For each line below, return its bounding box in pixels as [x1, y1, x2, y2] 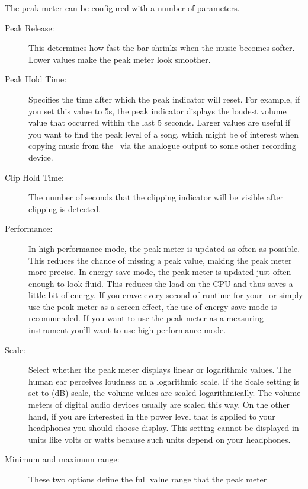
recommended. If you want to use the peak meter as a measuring [28, 312, 264, 324]
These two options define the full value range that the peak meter [28, 473, 267, 485]
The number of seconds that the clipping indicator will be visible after [28, 191, 284, 203]
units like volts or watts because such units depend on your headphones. [28, 433, 291, 445]
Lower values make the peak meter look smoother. [28, 53, 211, 65]
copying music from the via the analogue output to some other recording [28, 139, 296, 152]
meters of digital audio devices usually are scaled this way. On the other [28, 398, 290, 411]
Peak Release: [5, 21, 54, 34]
